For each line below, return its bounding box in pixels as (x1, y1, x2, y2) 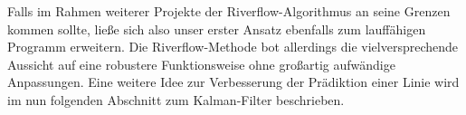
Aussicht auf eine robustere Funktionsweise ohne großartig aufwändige (7, 54, 395, 73)
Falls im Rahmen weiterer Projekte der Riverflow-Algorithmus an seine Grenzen (7, 2, 451, 20)
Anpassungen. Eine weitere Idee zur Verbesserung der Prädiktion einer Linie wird (7, 72, 460, 91)
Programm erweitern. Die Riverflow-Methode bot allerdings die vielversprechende (7, 37, 459, 56)
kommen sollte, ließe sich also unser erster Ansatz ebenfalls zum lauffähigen (7, 19, 426, 38)
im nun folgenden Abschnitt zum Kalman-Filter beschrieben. (7, 90, 345, 109)
